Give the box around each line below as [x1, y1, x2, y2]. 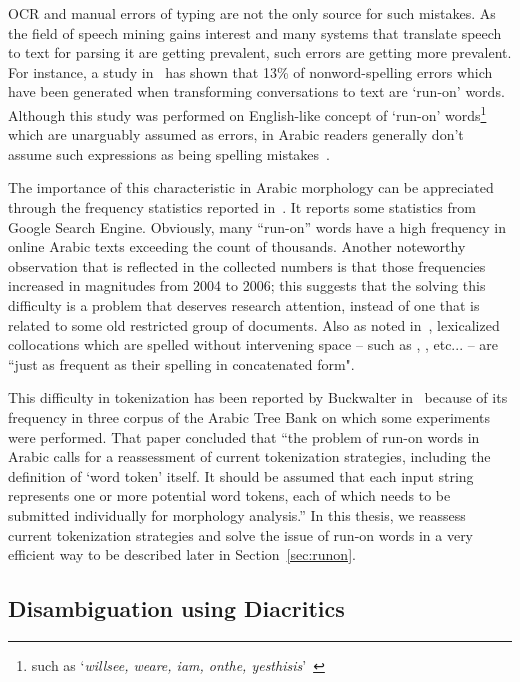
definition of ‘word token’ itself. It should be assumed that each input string [8, 465, 474, 486]
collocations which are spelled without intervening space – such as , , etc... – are [8, 334, 499, 355]
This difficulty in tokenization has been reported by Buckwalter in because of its [8, 387, 508, 408]
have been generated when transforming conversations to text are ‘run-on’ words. [8, 81, 505, 102]
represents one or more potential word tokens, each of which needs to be [8, 485, 451, 506]
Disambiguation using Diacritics [8, 593, 345, 624]
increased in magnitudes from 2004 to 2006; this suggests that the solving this [8, 275, 486, 296]
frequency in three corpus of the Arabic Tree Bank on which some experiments [8, 406, 491, 427]
